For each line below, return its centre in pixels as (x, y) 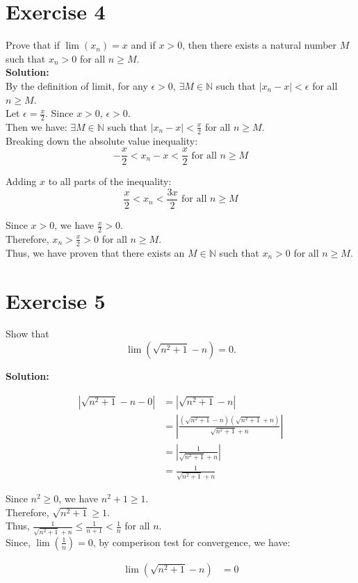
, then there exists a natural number (260, 45)
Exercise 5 (56, 300)
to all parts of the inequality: (110, 181)
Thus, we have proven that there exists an (95, 252)
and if (143, 45)
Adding (21, 181)
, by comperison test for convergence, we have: (192, 542)
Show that (27, 334)
